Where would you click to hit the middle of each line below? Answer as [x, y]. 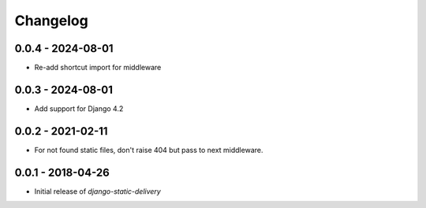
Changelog [51, 20]
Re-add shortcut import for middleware [98, 68]
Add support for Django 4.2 [79, 108]
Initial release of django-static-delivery [97, 191]
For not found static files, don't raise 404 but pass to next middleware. [149, 150]
